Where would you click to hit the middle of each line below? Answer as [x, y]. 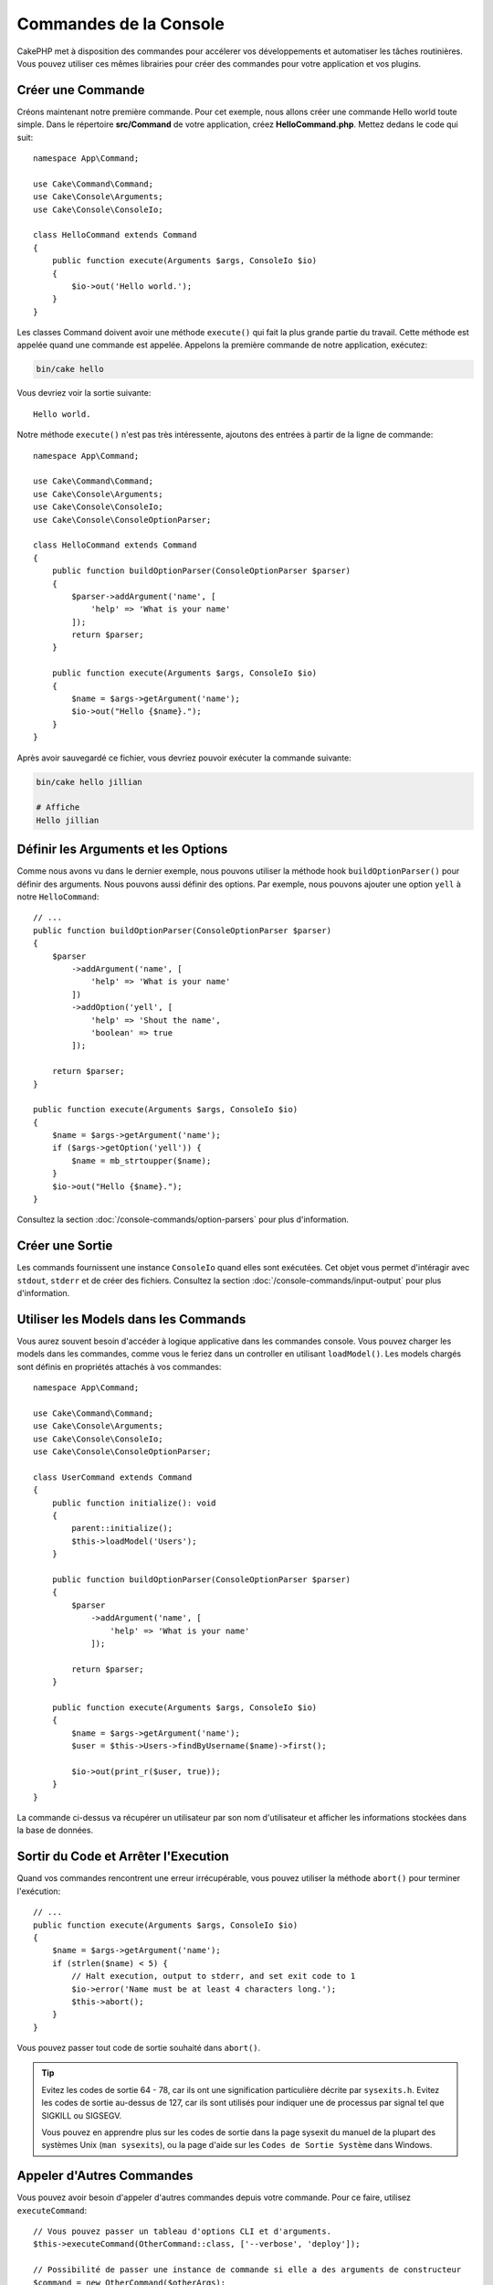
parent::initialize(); [122, 1528]
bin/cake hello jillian [89, 782]
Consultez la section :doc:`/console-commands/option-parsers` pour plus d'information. [183, 1219]
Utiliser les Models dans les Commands [131, 1319]
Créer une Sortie [65, 1246]
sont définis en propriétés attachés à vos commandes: [119, 1366]
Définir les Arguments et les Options [122, 850]
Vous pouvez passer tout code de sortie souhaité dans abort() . [139, 2048]
